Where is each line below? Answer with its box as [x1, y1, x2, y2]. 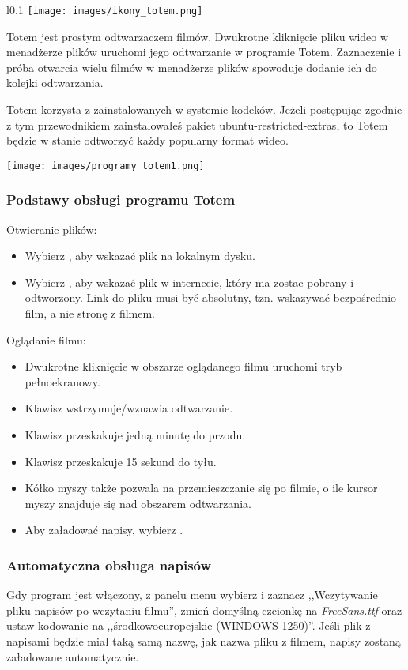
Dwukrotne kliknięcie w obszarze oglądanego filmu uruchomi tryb [25, 358, 342, 375]
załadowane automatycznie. [6, 648, 139, 664]
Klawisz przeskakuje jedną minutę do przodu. [25, 427, 246, 443]
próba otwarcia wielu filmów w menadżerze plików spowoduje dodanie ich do [6, 58, 377, 75]
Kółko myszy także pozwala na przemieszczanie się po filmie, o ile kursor [25, 480, 378, 496]
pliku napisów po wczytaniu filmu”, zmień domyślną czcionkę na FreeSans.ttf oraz [6, 601, 402, 618]
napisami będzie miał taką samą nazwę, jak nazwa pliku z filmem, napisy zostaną [6, 633, 401, 649]
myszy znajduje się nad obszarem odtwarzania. [25, 495, 251, 511]
